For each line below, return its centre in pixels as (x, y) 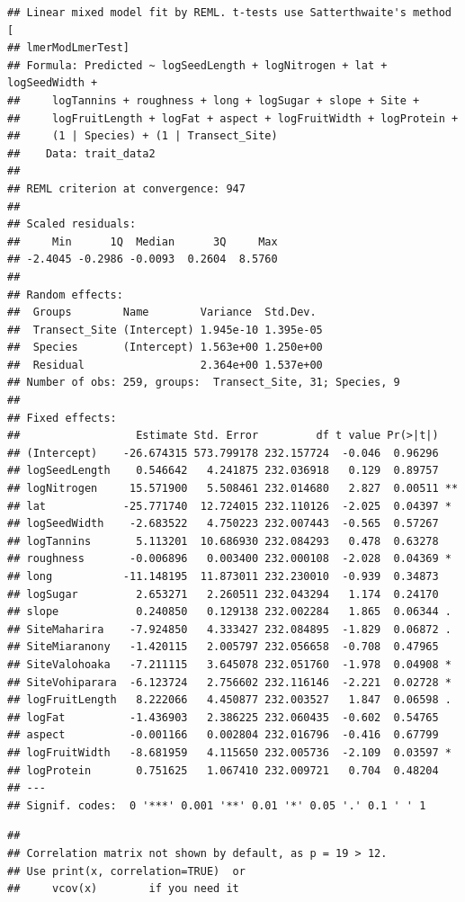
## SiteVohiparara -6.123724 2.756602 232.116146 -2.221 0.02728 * (229, 682)
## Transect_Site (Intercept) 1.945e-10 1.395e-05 (165, 330)
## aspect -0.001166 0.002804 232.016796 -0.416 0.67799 (223, 735)
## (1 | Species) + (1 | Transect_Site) (143, 136)
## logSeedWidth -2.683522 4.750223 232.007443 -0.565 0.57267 (223, 524)
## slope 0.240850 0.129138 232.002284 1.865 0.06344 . (229, 612)
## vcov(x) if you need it (123, 889)
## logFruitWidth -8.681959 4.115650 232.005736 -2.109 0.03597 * (229, 752)
